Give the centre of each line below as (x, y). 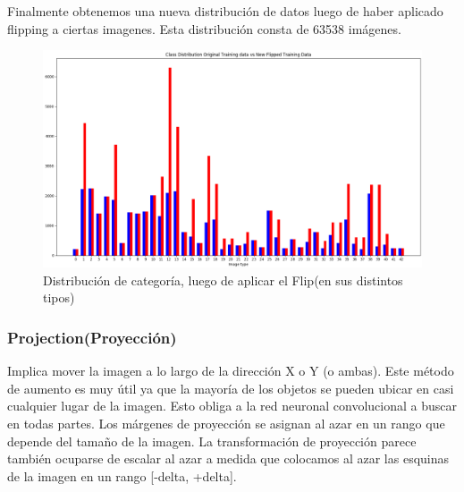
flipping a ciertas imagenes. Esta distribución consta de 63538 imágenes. (204, 28)
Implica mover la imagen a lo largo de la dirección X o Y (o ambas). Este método (231, 371)
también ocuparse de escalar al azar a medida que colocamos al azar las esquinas (228, 458)
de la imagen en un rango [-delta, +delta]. (122, 475)
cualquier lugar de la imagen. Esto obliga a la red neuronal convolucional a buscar (232, 406)
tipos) (59, 297)
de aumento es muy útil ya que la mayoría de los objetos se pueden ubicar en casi (231, 388)
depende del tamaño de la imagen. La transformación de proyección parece (212, 441)
